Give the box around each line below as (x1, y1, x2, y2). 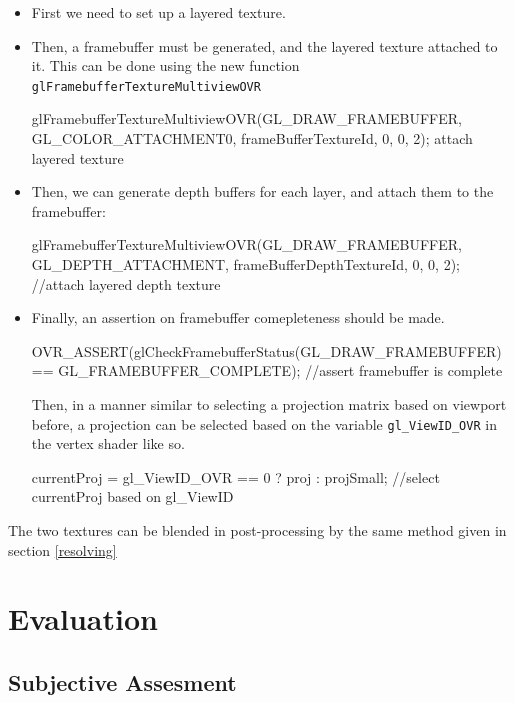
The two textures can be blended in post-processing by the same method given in (8, 520, 507, 540)
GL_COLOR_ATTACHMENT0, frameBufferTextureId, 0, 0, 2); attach (31, 128, 473, 149)
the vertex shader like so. (31, 433, 185, 454)
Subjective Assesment (8, 666, 237, 697)
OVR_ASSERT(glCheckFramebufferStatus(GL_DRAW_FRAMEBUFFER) (31, 340, 502, 361)
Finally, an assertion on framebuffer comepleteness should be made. (31, 307, 445, 328)
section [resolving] (8, 539, 117, 560)
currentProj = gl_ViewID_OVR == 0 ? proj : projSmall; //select (31, 466, 440, 487)
